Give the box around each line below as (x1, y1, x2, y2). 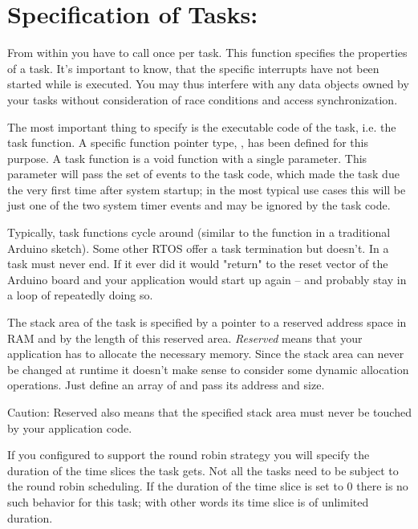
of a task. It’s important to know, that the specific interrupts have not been (7, 59, 379, 76)
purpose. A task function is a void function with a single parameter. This (7, 149, 367, 166)
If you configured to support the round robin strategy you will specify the (7, 446, 370, 463)
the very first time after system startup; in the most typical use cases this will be (7, 181, 406, 197)
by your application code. (7, 419, 132, 436)
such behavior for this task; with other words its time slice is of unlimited (7, 493, 369, 510)
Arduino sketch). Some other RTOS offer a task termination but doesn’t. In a (7, 239, 389, 256)
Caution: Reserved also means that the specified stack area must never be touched (7, 404, 412, 420)
